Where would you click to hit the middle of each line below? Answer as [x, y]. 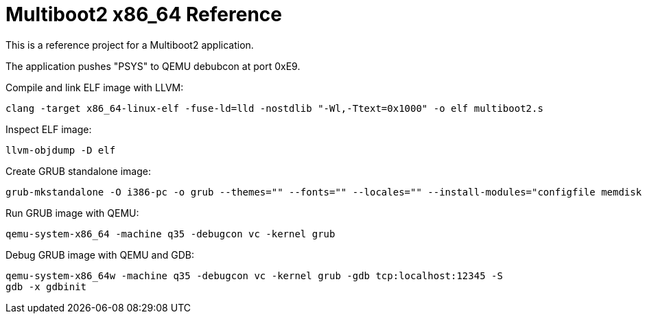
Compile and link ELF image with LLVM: [95, 87]
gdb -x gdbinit [46, 286]
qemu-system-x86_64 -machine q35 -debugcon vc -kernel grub [170, 234]
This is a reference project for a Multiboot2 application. [130, 45]
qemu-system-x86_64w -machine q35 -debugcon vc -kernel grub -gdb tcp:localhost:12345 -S [254, 275]
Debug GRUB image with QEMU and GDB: [100, 255]
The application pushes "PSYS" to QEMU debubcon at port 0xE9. [153, 66]
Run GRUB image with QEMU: [72, 213]
